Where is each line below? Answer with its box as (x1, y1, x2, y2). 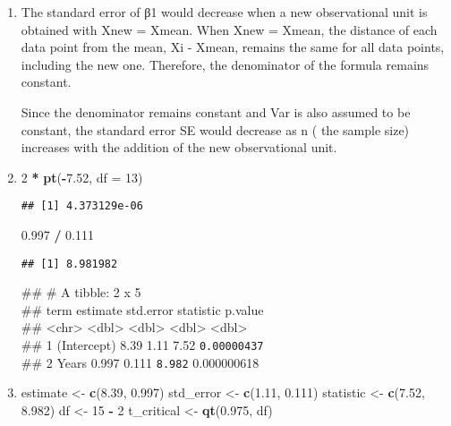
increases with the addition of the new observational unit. (21, 138, 337, 157)
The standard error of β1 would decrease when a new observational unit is (21, 3, 428, 21)
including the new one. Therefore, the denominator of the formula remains (21, 55, 430, 73)
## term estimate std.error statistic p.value (21, 300, 264, 319)
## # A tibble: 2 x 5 (21, 283, 141, 302)
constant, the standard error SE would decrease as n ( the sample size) (21, 120, 410, 139)
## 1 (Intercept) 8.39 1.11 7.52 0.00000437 (21, 336, 264, 354)
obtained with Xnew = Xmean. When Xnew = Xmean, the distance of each (21, 20, 438, 38)
